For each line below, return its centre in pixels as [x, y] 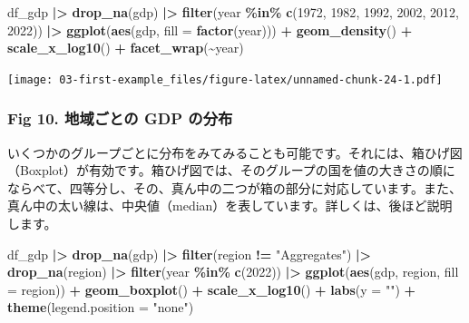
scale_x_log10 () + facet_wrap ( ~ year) [126, 48]
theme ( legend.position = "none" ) [101, 307]
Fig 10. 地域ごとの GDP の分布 [120, 118]
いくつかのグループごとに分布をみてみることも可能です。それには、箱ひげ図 [235, 152]
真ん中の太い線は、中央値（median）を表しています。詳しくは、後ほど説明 [230, 206]
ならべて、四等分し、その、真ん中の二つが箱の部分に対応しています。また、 [234, 187]
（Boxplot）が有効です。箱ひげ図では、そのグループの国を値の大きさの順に [231, 170]
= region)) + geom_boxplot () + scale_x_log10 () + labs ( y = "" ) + [212, 289]
